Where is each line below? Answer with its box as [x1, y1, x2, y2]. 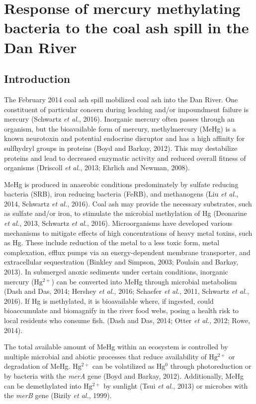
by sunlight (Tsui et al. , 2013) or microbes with [103, 380, 248, 391]
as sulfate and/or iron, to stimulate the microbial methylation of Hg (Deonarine [4, 208, 247, 218]
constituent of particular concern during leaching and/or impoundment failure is [4, 104, 249, 114]
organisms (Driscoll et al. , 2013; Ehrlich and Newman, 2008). [4, 162, 190, 173]
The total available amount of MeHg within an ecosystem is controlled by [4, 341, 228, 352]
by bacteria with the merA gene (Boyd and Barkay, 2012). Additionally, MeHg [4, 370, 244, 381]
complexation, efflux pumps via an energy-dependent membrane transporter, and [4, 247, 251, 257]
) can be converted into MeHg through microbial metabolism [51, 276, 237, 286]
